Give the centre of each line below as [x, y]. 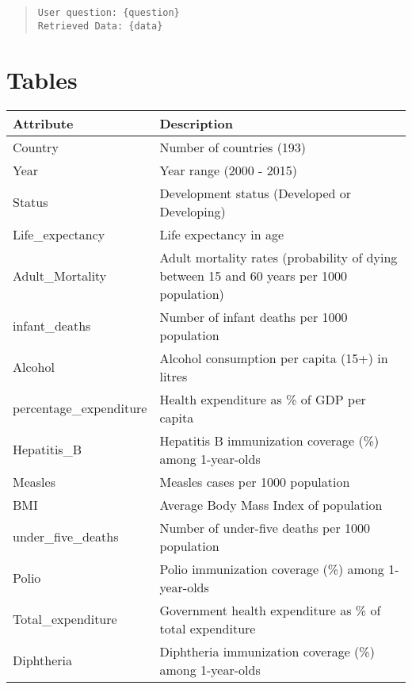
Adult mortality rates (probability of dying [278, 257]
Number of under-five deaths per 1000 [265, 527]
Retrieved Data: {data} [100, 26]
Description [196, 123]
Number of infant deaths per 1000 [254, 316]
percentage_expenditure [80, 408]
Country [36, 147]
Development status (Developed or [255, 193]
